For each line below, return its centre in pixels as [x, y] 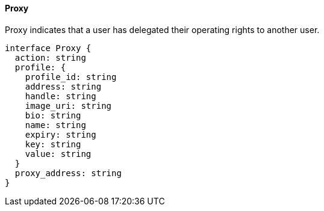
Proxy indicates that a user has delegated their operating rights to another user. [162, 29]
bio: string [53, 115]
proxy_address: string [68, 173]
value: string [58, 154]
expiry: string [61, 134]
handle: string [61, 96]
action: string [50, 57]
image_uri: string [68, 106]
